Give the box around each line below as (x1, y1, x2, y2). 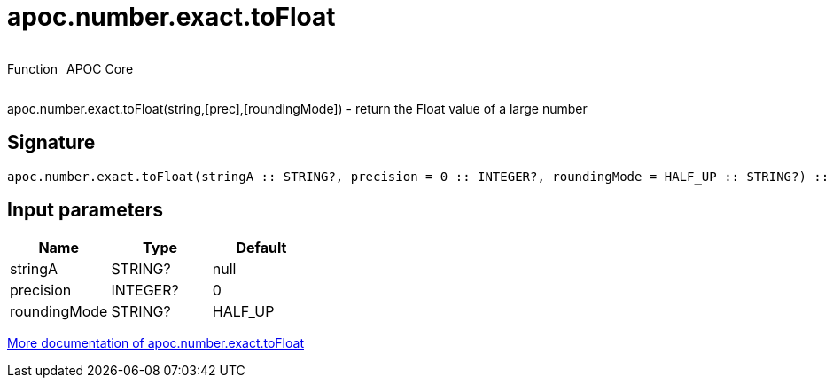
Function (7, 60, 58, 76)
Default (236, 239, 287, 257)
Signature (7, 131, 96, 154)
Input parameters (7, 199, 164, 222)
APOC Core (66, 60, 134, 76)
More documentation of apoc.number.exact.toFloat (7, 335, 304, 351)
